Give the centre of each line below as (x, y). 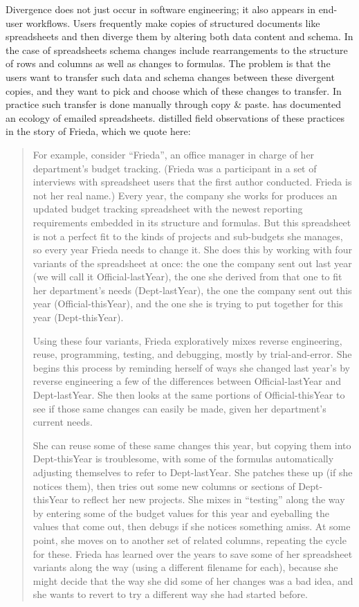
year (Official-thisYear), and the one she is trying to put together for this (188, 303)
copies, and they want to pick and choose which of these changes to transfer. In (174, 90)
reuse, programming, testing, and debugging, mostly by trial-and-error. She (192, 354)
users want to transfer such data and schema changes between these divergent (170, 76)
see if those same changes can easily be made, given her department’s (179, 408)
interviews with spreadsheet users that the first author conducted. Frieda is (192, 182)
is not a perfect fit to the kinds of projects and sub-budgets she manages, (188, 236)
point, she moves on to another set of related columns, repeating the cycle (190, 540)
